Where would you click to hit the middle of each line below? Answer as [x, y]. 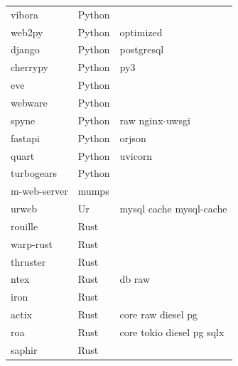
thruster [28, 261]
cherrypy [29, 67]
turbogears [34, 173]
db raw [135, 279]
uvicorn [136, 155]
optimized [141, 32]
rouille [25, 226]
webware [29, 102]
